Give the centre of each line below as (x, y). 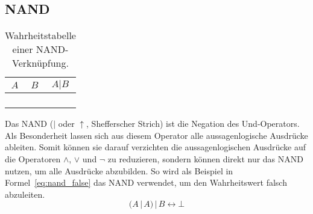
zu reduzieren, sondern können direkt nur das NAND (205, 158)
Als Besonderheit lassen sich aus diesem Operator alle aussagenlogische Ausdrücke (156, 135)
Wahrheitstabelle (40, 35)
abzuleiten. (25, 194)
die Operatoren (33, 158)
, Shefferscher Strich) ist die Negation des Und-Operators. (193, 124)
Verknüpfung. (40, 63)
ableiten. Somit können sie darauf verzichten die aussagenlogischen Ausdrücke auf (156, 147)
